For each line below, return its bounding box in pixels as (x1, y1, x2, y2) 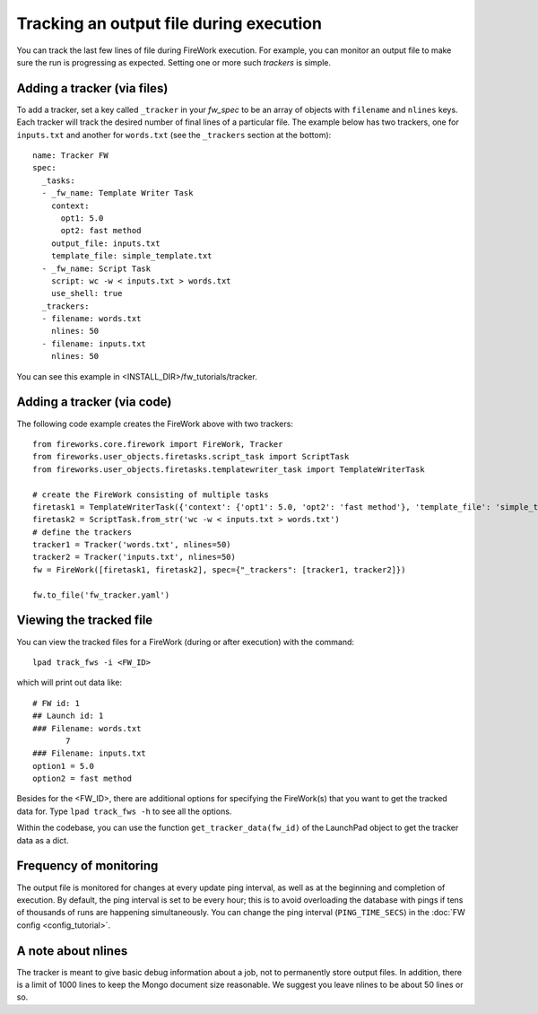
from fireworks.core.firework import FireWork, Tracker (32, 439, 283, 449)
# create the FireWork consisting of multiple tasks (32, 489, 269, 500)
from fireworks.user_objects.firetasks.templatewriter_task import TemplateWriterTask (32, 464, 425, 475)
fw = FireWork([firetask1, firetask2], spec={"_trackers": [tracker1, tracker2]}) (32, 564, 406, 574)
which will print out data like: (16, 677, 123, 688)
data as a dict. (16, 835, 69, 845)
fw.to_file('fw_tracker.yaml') (32, 590, 170, 600)
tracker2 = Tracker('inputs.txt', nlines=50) (32, 552, 237, 563)
